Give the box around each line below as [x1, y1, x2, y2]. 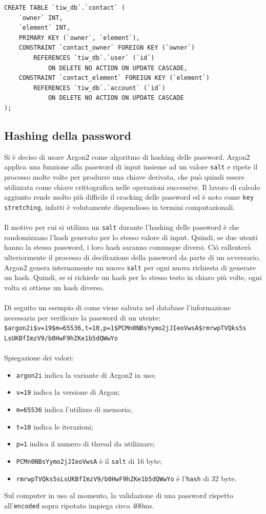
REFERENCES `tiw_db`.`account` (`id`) [33, 84, 166, 92]
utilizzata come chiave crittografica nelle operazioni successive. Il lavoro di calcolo [4, 181, 260, 192]
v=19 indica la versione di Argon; [16, 387, 120, 397]
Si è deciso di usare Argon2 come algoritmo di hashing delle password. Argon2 [4, 151, 250, 162]
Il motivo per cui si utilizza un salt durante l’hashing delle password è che [4, 222, 239, 232]
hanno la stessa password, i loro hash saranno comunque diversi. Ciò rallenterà [4, 242, 251, 252]
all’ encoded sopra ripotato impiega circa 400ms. [4, 500, 154, 510]
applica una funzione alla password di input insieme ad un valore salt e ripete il [4, 161, 258, 172]
